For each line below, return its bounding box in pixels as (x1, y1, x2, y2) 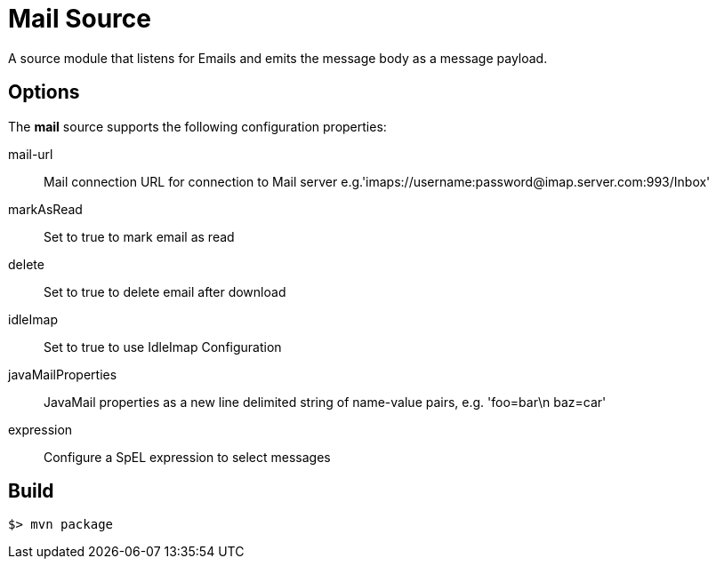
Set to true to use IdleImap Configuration (44, 339, 282, 355)
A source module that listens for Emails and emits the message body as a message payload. (8, 50, 548, 66)
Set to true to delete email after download (44, 283, 286, 299)
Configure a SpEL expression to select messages (44, 449, 331, 465)
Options (8, 81, 80, 104)
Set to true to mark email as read (44, 228, 235, 244)
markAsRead (8, 201, 83, 217)
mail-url (8, 146, 53, 162)
